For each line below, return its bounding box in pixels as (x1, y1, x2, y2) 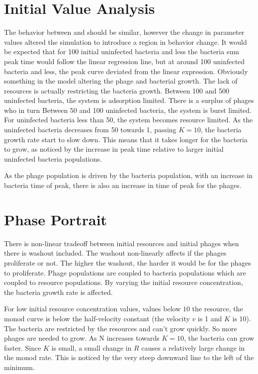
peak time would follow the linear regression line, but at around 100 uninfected (4, 56, 245, 66)
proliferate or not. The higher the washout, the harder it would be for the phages (4, 257, 252, 268)
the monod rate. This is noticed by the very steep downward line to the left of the (4, 352, 254, 363)
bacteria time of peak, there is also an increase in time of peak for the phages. (4, 180, 242, 190)
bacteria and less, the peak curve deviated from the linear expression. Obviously (4, 66, 248, 76)
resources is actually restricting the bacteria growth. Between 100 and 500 (4, 85, 229, 95)
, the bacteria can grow (183, 333, 255, 343)
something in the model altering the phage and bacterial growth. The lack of (4, 76, 238, 86)
